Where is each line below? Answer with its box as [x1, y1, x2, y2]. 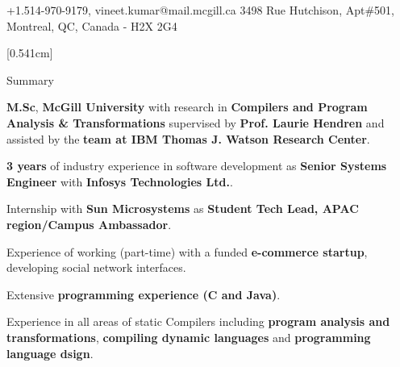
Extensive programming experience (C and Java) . [6, 286, 281, 302]
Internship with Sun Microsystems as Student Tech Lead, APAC [6, 200, 359, 217]
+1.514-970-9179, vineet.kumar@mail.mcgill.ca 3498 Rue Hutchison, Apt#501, [6, 2, 394, 18]
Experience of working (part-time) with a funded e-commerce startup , [6, 243, 368, 260]
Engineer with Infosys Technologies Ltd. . [6, 173, 233, 190]
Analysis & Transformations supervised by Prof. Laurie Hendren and [6, 114, 385, 131]
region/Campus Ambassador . [6, 215, 172, 232]
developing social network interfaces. [6, 259, 186, 276]
